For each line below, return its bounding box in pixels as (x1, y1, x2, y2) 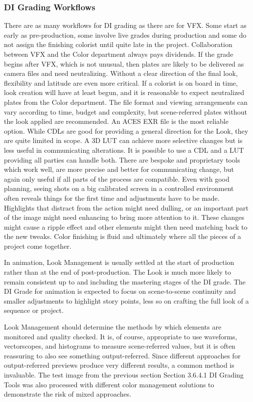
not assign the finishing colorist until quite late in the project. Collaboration (4, 39, 232, 49)
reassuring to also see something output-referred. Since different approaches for (4, 350, 241, 360)
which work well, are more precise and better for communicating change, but (4, 164, 234, 174)
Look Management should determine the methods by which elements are (4, 322, 222, 332)
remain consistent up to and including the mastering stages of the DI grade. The (4, 276, 246, 286)
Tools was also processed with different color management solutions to (4, 379, 214, 389)
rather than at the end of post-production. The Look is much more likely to (4, 267, 231, 277)
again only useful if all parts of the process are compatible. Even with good (4, 173, 230, 184)
